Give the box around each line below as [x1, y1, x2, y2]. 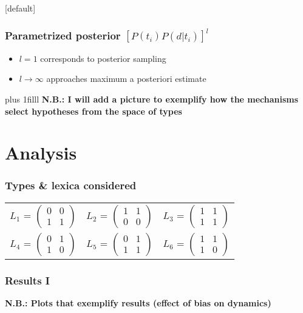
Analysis [5, 140, 77, 165]
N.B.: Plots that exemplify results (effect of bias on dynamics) [5, 297, 271, 309]
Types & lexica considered [5, 178, 137, 193]
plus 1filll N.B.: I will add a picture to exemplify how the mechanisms [5, 93, 299, 105]
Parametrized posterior [5, 27, 121, 42]
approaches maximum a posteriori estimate [46, 72, 206, 85]
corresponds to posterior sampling [40, 52, 166, 64]
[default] [5, 2, 36, 14]
